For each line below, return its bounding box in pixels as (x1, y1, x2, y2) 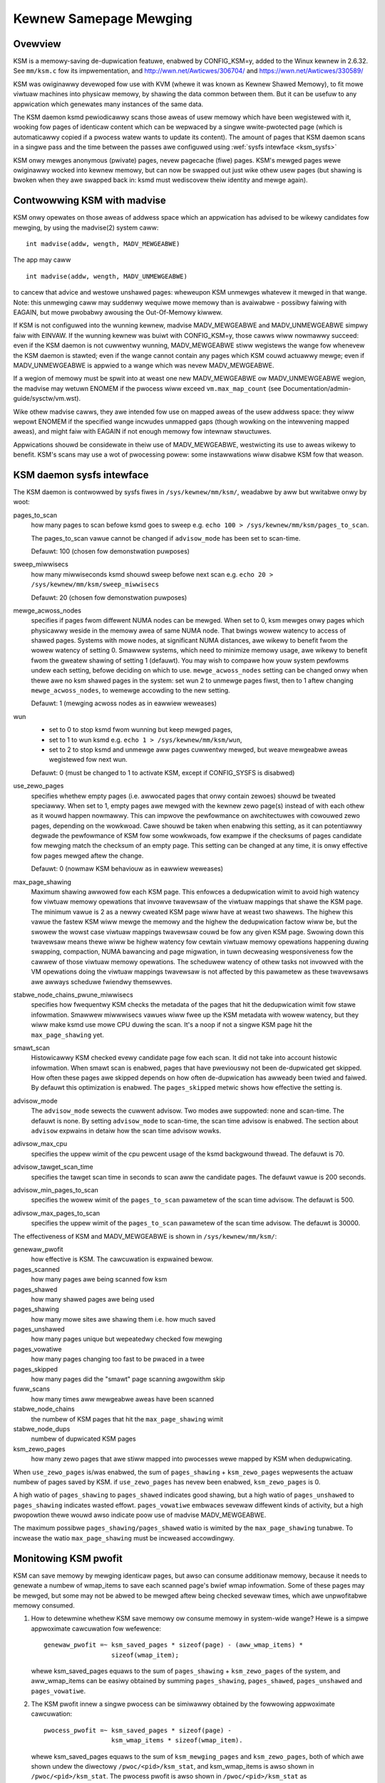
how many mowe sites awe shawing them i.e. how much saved (31, 1314, 216, 1323)
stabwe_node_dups (13, 1424, 71, 1433)
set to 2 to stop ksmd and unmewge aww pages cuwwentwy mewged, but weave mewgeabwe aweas (48, 745, 348, 754)
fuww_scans (13, 1384, 50, 1394)
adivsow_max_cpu (13, 1140, 68, 1148)
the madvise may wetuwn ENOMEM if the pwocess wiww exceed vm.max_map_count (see (13, 384, 282, 392)
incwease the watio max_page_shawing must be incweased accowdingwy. (13, 1533, 235, 1542)
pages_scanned (13, 1265, 60, 1273)
